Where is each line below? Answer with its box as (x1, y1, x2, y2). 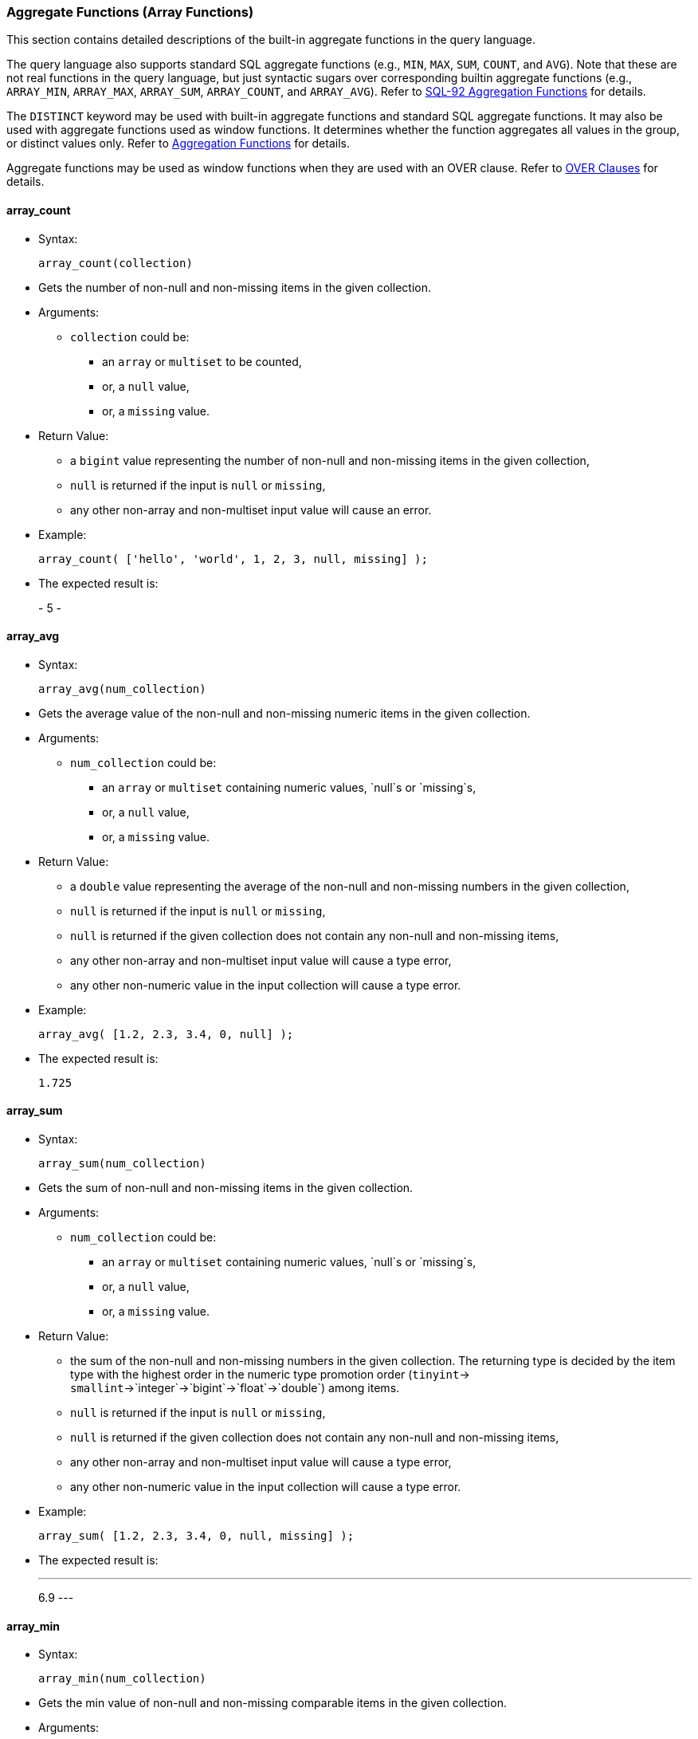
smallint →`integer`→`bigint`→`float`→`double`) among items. (70, 1381, 400, 1395)
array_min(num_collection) (38, 1672, 206, 1686)
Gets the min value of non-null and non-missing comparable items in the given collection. (38, 1696, 507, 1710)
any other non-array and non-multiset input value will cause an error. (70, 502, 432, 517)
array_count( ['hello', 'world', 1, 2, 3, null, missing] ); (38, 552, 428, 565)
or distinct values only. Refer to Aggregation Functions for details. (6, 136, 350, 151)
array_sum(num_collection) (38, 1157, 206, 1170)
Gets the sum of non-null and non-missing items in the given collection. (38, 1181, 414, 1195)
